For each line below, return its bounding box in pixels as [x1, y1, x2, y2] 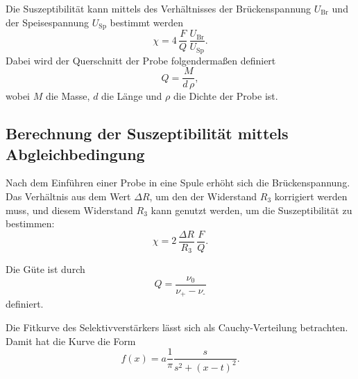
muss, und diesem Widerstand [6, 202, 133, 217]
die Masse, [45, 89, 90, 103]
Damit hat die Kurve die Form [6, 333, 136, 348]
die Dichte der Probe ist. [173, 89, 278, 103]
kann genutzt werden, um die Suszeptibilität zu [151, 202, 352, 217]
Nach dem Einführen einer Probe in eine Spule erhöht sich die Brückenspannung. [6, 175, 350, 190]
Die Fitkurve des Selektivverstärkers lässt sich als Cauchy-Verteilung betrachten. [6, 320, 348, 334]
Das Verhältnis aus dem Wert [6, 189, 131, 203]
